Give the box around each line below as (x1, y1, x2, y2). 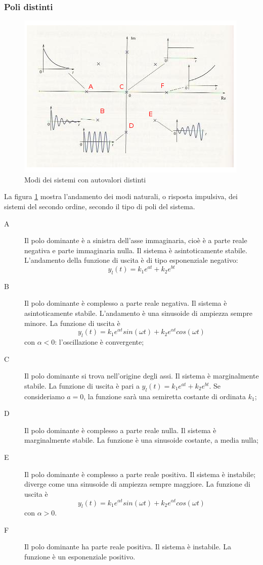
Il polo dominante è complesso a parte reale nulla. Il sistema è (24, 425, 216, 435)
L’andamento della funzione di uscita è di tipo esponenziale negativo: (24, 255, 238, 265)
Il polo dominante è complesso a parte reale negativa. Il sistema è (24, 298, 227, 308)
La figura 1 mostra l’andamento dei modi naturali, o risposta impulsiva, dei (4, 191, 238, 202)
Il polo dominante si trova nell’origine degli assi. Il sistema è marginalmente (24, 370, 259, 381)
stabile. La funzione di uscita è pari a (24, 380, 140, 391)
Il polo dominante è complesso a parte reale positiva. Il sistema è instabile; (24, 468, 256, 479)
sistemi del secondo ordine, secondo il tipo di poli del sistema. (4, 201, 195, 211)
